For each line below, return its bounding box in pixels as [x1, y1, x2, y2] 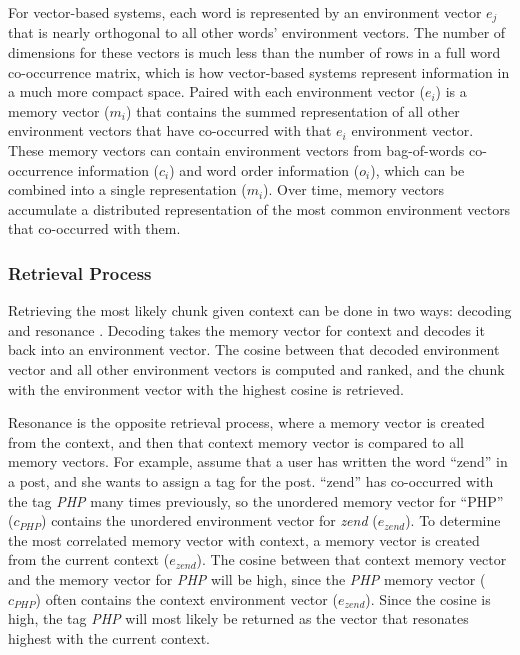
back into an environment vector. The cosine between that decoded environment [8, 339, 500, 360]
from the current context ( [8, 549, 170, 570]
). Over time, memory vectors [263, 179, 445, 200]
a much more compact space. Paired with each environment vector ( [8, 81, 425, 102]
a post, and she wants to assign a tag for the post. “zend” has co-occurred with [8, 470, 494, 491]
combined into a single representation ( [8, 179, 247, 200]
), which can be [370, 159, 465, 180]
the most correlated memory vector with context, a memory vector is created [8, 529, 480, 550]
